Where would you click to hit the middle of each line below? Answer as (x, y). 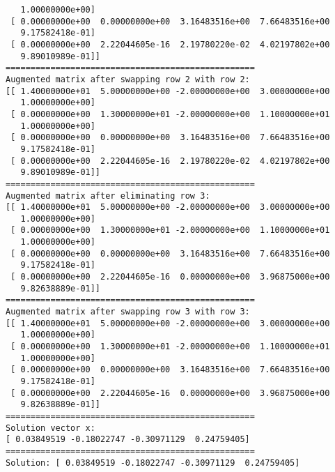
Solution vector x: (50, 428)
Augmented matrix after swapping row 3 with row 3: (128, 312)
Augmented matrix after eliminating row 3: (108, 196)
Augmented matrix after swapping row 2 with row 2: (128, 79)
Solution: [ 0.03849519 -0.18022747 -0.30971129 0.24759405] (153, 463)
